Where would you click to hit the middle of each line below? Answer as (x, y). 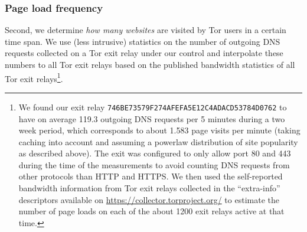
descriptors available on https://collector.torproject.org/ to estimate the (149, 199)
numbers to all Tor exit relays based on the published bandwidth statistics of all (150, 64)
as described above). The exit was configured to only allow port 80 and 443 (155, 153)
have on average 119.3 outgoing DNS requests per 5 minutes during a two (152, 118)
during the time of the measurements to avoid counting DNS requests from (154, 164)
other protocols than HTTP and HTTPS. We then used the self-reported (151, 176)
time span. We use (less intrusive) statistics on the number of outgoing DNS (143, 41)
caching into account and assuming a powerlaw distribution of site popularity (158, 141)
